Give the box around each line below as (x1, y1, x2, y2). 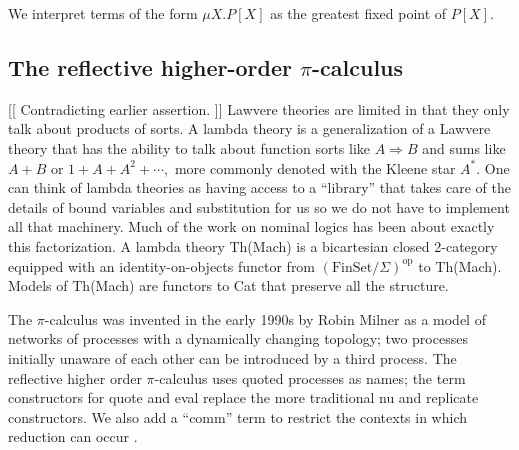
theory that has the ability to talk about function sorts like (8, 137, 371, 158)
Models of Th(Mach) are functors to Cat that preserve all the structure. (8, 275, 449, 296)
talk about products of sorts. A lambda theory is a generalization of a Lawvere (8, 118, 491, 139)
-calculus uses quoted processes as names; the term (154, 367, 466, 388)
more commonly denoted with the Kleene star (174, 157, 456, 178)
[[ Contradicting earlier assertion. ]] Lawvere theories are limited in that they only (8, 98, 510, 119)
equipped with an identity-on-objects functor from (8, 255, 316, 276)
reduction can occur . (8, 426, 138, 447)
